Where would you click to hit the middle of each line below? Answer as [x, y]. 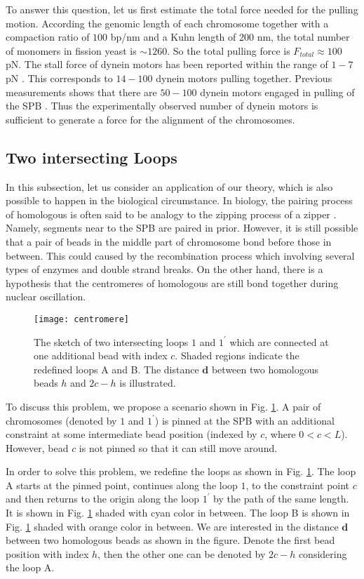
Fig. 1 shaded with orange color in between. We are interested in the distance [172, 526]
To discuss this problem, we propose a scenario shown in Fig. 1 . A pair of [163, 406]
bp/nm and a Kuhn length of [173, 37]
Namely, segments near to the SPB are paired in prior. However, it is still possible [182, 228]
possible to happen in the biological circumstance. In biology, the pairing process [179, 200]
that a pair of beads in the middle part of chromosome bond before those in [169, 241]
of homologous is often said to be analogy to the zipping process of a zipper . [171, 214]
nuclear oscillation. [46, 297]
